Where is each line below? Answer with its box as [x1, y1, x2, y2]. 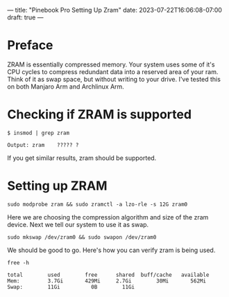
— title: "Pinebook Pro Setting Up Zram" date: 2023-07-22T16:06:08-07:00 [7, 6, 222, 14]
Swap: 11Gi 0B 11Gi [7, 283, 135, 290]
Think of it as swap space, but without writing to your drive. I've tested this [7, 75, 221, 83]
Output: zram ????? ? [7, 141, 79, 148]
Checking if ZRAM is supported [7, 107, 192, 123]
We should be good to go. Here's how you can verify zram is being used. [7, 246, 216, 254]
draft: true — [7, 13, 44, 21]
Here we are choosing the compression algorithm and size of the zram [7, 213, 209, 221]
